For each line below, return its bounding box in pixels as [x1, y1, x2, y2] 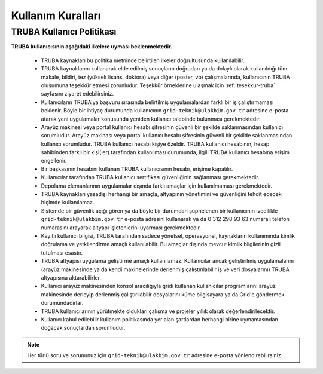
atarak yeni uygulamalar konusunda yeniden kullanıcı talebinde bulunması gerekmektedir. [41, 115, 261, 122]
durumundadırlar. [41, 299, 84, 306]
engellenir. [41, 157, 67, 164]
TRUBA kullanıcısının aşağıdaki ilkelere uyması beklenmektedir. [11, 43, 173, 50]
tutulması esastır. [41, 249, 83, 256]
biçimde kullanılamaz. [41, 199, 95, 206]
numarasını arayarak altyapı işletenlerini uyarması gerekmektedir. [41, 224, 202, 231]
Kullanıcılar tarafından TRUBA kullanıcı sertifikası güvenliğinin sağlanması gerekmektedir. [41, 174, 260, 181]
